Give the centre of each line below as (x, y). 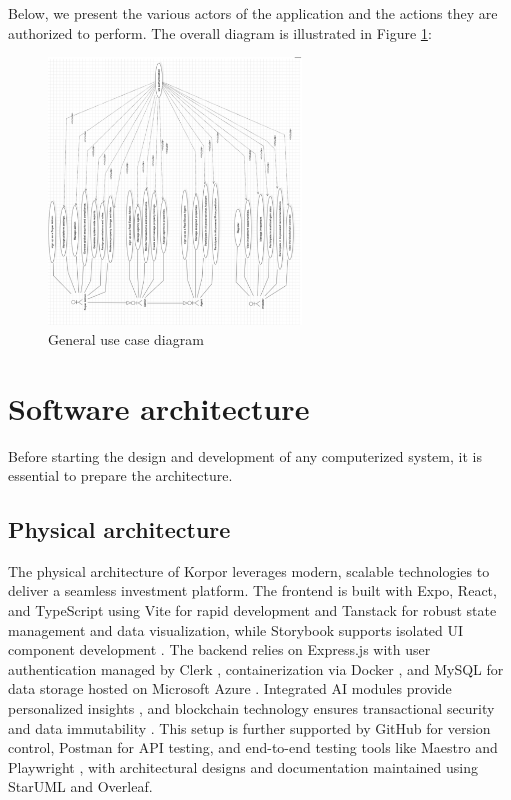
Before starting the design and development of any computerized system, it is (245, 455)
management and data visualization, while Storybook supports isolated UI (236, 629)
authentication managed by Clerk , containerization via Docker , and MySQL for (256, 668)
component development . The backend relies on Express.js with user (219, 649)
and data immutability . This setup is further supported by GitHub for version (249, 727)
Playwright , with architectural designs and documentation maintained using (243, 766)
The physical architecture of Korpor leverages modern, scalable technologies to (249, 570)
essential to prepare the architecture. (120, 475)
